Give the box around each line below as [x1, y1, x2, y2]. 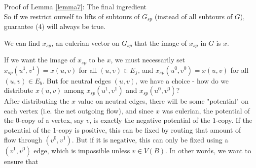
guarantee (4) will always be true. [4, 21, 106, 31]
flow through [4, 134, 42, 144]
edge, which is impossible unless [34, 145, 130, 155]
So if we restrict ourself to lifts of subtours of [4, 11, 140, 21]
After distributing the [4, 96, 70, 106]
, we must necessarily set [110, 55, 185, 65]
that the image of [134, 37, 187, 48]
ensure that [4, 156, 38, 166]
